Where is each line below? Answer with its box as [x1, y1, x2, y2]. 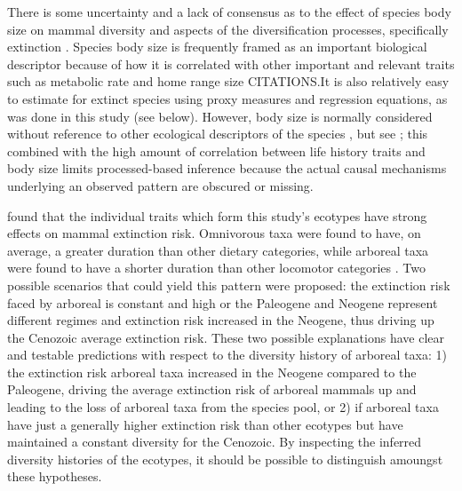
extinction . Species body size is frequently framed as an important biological [7, 37, 427, 56]
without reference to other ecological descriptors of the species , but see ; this [7, 124, 428, 143]
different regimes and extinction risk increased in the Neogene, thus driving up [7, 311, 434, 329]
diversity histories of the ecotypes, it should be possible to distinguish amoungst [7, 449, 443, 468]
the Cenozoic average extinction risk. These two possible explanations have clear [7, 328, 444, 346]
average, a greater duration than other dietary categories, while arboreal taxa [7, 241, 429, 259]
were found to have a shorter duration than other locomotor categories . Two [7, 258, 426, 277]
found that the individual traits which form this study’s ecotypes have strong [7, 206, 427, 225]
